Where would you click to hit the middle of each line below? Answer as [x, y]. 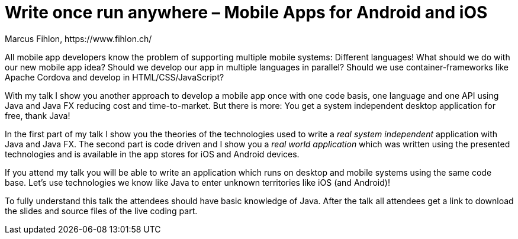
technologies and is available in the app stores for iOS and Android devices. [152, 154]
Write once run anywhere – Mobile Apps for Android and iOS [246, 12]
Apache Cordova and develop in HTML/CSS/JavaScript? [115, 77]
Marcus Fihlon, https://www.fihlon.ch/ [78, 38]
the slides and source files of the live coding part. [101, 211]
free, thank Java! [38, 115]
